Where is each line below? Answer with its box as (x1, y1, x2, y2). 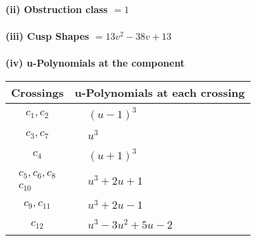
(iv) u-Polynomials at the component (6, 56, 185, 70)
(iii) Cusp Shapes (6, 29, 89, 43)
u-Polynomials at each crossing (74, 84, 245, 100)
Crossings (11, 84, 64, 100)
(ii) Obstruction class (6, 2, 108, 16)
